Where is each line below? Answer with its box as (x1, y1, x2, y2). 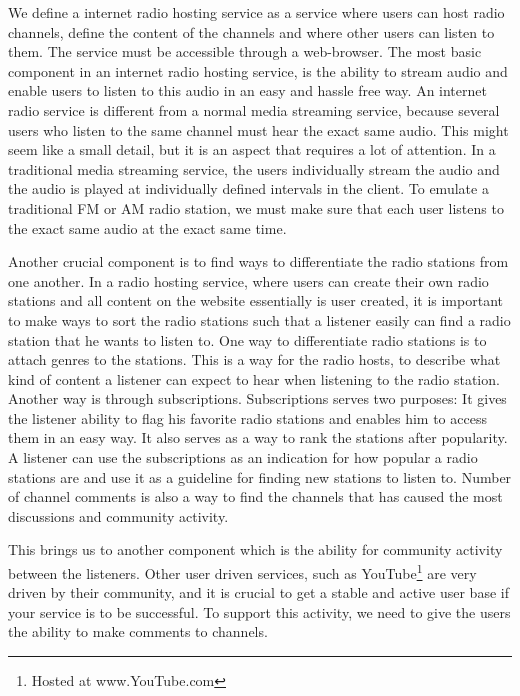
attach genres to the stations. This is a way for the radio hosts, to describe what (8, 349, 501, 370)
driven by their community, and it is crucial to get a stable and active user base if (8, 582, 509, 603)
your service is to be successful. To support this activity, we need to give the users (8, 601, 511, 622)
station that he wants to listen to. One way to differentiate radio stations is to (8, 329, 487, 350)
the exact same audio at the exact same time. (8, 217, 287, 238)
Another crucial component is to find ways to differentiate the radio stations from (8, 251, 509, 272)
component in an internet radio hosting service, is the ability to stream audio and (8, 60, 508, 81)
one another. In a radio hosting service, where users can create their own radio (8, 270, 489, 291)
